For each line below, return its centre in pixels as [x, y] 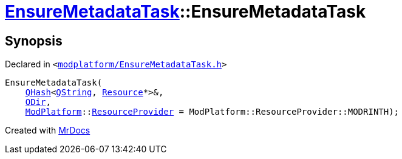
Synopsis [34, 41]
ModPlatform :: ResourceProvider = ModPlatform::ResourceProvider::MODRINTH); [212, 112]
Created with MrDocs [48, 130]
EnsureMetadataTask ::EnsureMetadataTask [186, 12]
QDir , [38, 102]
